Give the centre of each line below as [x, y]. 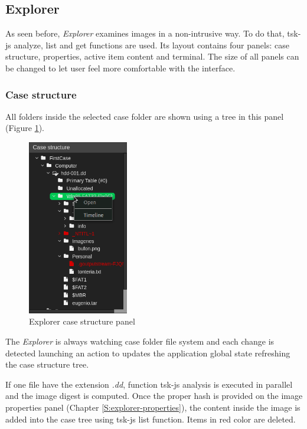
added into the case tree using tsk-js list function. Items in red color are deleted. [151, 419]
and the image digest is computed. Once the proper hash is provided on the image [154, 396]
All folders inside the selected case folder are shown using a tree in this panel [145, 116]
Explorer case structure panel [82, 321]
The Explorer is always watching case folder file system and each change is [140, 341]
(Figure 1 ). [25, 128]
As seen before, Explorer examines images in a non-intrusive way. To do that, [145, 33]
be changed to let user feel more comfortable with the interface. [120, 68]
